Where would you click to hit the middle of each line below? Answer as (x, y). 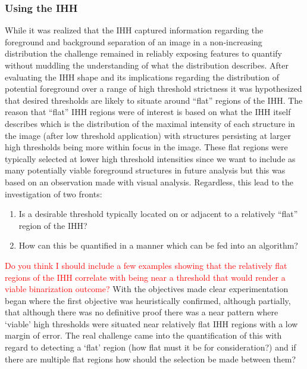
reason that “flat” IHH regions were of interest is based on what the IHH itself (148, 112)
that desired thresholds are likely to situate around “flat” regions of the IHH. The (154, 100)
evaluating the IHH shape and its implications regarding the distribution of (142, 77)
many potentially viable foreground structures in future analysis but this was (145, 170)
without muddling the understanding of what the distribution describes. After (147, 65)
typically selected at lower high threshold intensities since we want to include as (150, 158)
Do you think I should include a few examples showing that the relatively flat (146, 265)
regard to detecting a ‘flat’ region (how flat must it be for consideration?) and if (151, 347)
